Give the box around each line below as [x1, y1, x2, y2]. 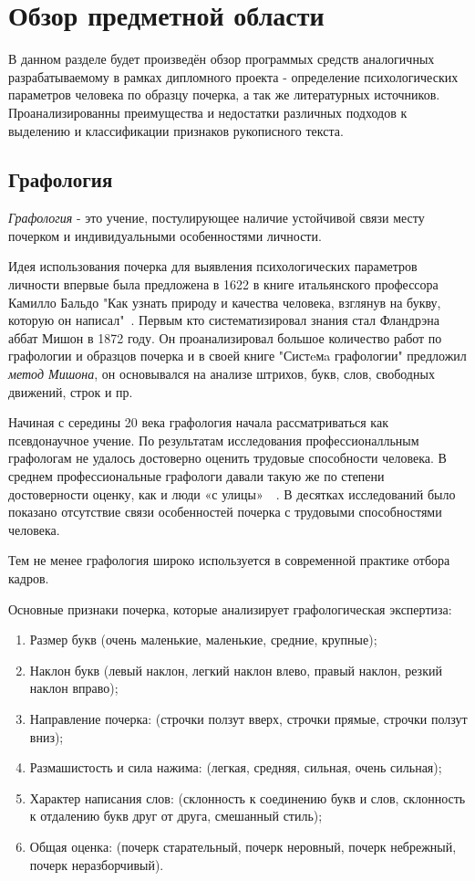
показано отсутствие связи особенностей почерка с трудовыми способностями [8, 502, 442, 521]
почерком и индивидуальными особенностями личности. [8, 225, 322, 245]
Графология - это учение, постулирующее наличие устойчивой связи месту [8, 208, 425, 227]
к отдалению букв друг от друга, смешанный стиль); [29, 806, 323, 825]
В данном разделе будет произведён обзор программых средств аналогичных [8, 49, 435, 68]
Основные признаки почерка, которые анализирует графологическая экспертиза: [8, 599, 452, 618]
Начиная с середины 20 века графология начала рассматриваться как [8, 413, 388, 432]
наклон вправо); [29, 678, 119, 697]
